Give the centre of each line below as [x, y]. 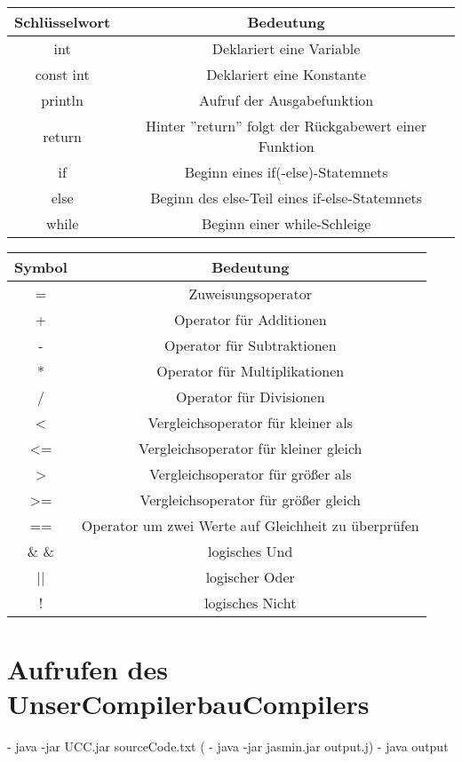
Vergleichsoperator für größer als [250, 474]
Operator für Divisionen [250, 397]
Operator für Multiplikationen [251, 371]
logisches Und [251, 551]
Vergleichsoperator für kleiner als [251, 422]
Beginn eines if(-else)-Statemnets [286, 172]
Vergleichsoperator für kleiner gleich [251, 448]
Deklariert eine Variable [286, 48]
